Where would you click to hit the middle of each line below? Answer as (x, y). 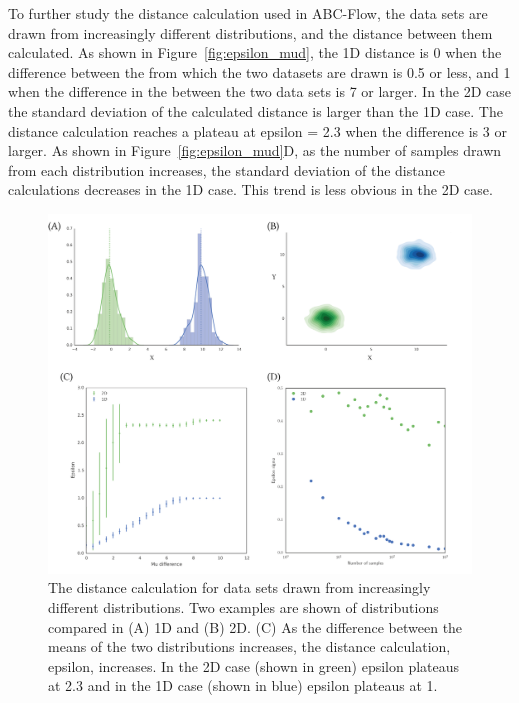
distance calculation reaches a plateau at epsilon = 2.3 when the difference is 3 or (257, 130)
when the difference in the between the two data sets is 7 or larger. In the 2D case (260, 91)
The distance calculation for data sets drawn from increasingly (239, 587)
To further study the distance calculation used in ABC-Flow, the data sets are (248, 13)
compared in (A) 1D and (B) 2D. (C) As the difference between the (255, 626)
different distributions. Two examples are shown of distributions (243, 606)
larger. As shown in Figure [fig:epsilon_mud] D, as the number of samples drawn (255, 150)
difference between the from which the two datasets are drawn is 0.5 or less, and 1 (259, 71)
